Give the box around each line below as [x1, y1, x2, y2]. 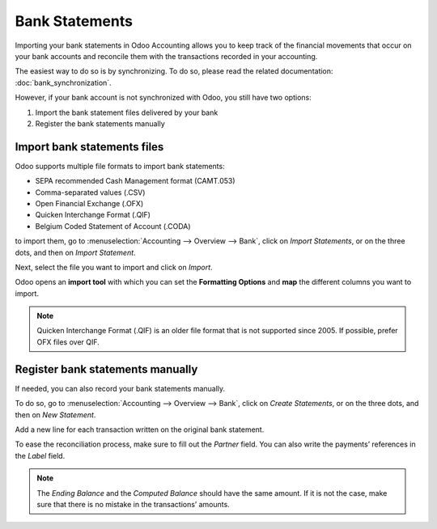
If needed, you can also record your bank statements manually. [15, 383, 226, 393]
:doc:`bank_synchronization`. [15, 78, 112, 87]
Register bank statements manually [15, 362, 198, 376]
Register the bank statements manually [35, 118, 165, 129]
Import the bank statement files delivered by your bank [35, 108, 218, 117]
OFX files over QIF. [36, 336, 100, 347]
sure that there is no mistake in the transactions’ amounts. [36, 499, 230, 509]
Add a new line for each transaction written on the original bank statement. [15, 425, 265, 434]
